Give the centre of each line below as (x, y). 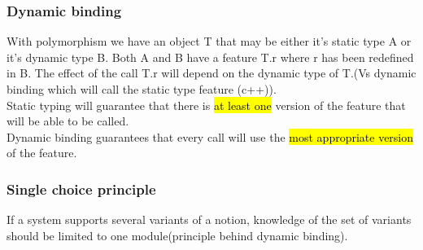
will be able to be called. (68, 121)
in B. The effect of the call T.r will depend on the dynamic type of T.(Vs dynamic (211, 73)
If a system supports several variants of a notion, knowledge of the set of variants (209, 219)
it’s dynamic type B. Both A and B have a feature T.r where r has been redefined (210, 57)
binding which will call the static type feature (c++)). (142, 89)
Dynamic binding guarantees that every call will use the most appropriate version (210, 136)
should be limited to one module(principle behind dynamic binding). (177, 235)
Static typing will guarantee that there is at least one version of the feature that (206, 105)
